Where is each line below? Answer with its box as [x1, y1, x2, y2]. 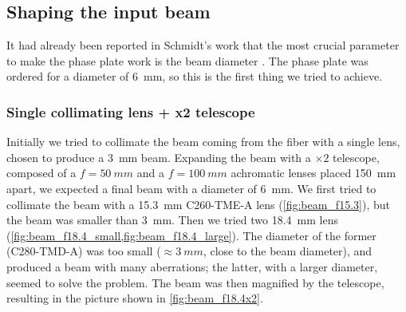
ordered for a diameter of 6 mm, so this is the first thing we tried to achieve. [6, 68, 383, 85]
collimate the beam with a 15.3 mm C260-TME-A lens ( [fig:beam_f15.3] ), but [6, 195, 390, 212]
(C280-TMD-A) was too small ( [6, 243, 161, 259]
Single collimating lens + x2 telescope [6, 101, 255, 121]
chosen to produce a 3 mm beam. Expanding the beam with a [6, 148, 311, 165]
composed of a [6, 164, 77, 181]
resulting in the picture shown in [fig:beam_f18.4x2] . [6, 290, 263, 306]
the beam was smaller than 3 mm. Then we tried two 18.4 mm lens [6, 211, 338, 228]
